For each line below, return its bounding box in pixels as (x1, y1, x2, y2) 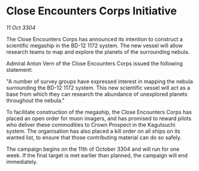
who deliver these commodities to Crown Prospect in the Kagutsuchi (6, 121, 176, 128)
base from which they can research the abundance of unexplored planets (6, 90, 188, 97)
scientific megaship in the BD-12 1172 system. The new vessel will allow (6, 42, 183, 49)
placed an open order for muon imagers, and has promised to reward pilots (6, 115, 192, 122)
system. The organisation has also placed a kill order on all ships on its (6, 127, 181, 135)
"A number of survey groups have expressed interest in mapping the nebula (6, 78, 194, 85)
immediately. (6, 158, 38, 165)
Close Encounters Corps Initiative (6, 4, 177, 18)
